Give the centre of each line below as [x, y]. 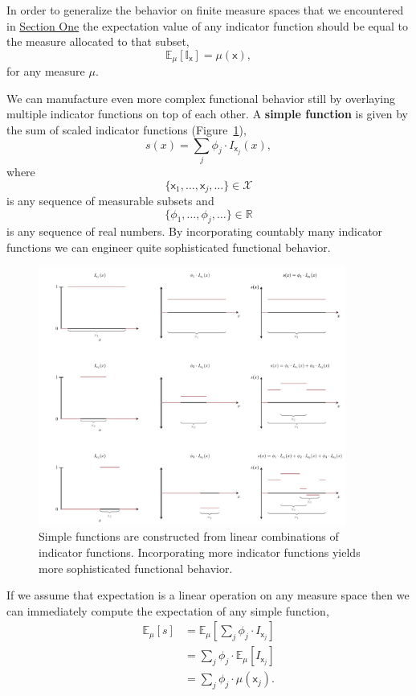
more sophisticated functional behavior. [136, 568]
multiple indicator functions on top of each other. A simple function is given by [207, 114]
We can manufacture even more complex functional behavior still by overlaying [201, 98]
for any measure [46, 71]
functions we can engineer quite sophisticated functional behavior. [169, 247]
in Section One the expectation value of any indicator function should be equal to [207, 25]
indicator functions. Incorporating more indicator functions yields [200, 552]
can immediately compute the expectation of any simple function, [168, 610]
